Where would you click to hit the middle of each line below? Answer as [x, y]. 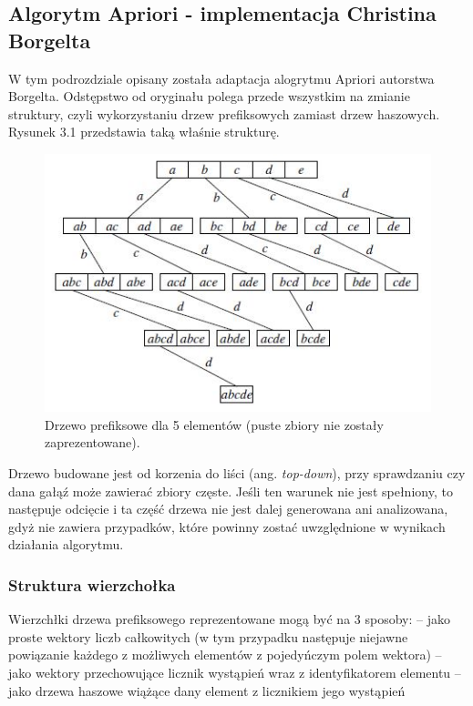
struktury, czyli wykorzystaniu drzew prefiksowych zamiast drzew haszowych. [224, 113]
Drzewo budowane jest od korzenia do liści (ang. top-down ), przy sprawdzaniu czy [237, 473]
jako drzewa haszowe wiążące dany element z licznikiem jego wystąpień [207, 690]
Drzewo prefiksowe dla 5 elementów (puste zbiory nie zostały [214, 424]
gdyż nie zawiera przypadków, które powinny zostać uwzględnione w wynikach [227, 526]
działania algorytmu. [66, 544]
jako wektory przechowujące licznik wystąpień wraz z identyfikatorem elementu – [235, 673]
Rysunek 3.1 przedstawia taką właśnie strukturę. [144, 132]
